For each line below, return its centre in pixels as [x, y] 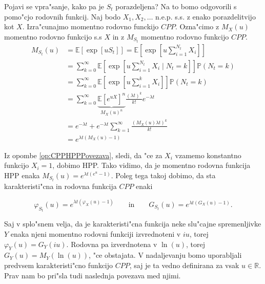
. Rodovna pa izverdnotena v [112, 244]
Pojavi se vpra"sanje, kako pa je [54, 6]
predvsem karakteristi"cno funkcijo [59, 265]
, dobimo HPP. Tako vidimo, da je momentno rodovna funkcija [151, 165]
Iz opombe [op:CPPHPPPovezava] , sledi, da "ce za [83, 155]
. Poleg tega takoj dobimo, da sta [163, 175]
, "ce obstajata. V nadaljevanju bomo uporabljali [165, 255]
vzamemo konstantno [208, 155]
